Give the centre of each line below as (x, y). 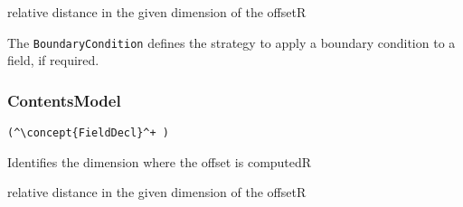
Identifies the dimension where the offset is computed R (160, 161)
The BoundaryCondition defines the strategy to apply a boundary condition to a (231, 42)
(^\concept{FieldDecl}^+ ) (88, 133)
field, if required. (53, 60)
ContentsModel (64, 100)
